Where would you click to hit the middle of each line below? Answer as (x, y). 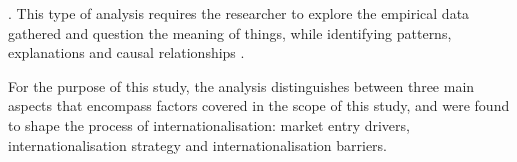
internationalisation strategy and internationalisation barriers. (198, 144)
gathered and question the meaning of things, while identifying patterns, (230, 32)
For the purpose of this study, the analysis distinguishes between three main (241, 85)
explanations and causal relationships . (126, 52)
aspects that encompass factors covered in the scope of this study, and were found (259, 105)
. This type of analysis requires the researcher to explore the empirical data (239, 13)
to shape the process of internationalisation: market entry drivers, (209, 124)
